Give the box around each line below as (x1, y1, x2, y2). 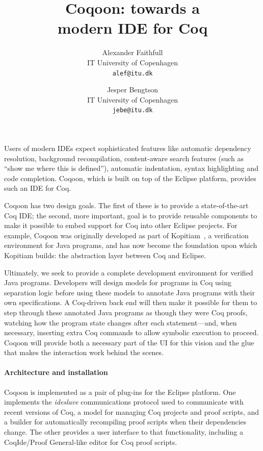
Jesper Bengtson (107, 84, 159, 95)
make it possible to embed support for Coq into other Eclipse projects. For (4, 220, 238, 231)
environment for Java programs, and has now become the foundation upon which (4, 240, 257, 250)
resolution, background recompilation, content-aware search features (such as (4, 153, 244, 163)
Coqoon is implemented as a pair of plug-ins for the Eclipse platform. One (4, 386, 236, 397)
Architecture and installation (4, 367, 108, 378)
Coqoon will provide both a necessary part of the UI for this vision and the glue (4, 337, 254, 347)
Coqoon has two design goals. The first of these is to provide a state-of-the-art (4, 199, 249, 210)
